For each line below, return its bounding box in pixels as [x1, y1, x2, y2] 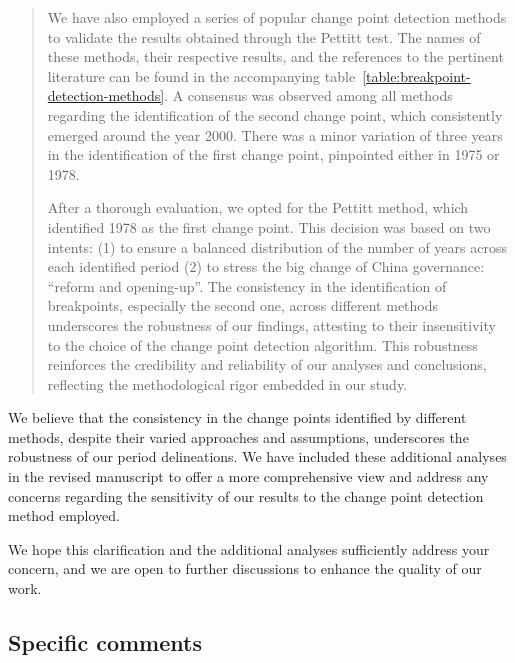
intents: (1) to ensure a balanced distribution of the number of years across [47, 236, 507, 257]
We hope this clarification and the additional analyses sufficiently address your [8, 538, 490, 559]
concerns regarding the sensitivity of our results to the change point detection [8, 485, 484, 506]
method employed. [8, 505, 120, 526]
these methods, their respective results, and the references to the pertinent [47, 46, 504, 67]
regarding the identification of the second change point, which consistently [47, 104, 503, 125]
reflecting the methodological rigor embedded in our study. [47, 373, 408, 394]
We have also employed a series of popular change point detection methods [47, 7, 507, 27]
